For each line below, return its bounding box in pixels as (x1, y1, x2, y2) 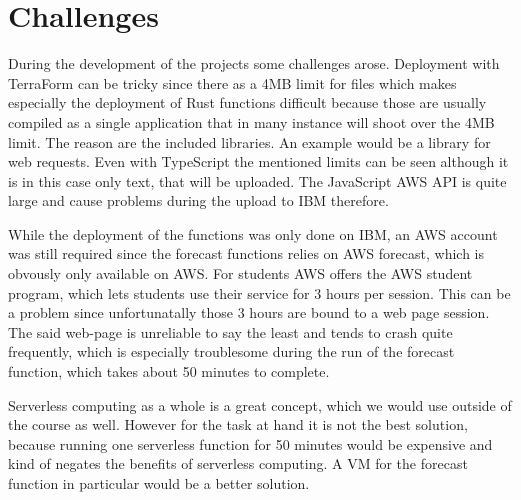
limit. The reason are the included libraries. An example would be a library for (8, 131, 491, 152)
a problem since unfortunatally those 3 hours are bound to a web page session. (8, 302, 490, 323)
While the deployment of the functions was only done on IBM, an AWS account (8, 223, 498, 244)
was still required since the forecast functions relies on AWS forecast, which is (8, 243, 484, 264)
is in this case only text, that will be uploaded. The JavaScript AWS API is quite (8, 170, 507, 191)
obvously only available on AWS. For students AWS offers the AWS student (8, 263, 473, 284)
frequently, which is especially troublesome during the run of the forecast (8, 341, 455, 362)
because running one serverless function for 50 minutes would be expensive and (8, 433, 493, 454)
